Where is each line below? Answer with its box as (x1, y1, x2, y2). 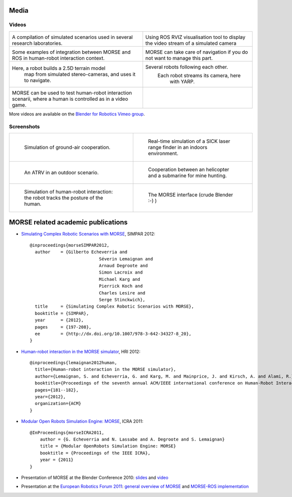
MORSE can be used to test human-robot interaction (12, 89, 132, 96)
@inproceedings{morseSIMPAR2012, (30, 242, 109, 248)
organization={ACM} (35, 401, 81, 406)
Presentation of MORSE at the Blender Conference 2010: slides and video (21, 475, 169, 480)
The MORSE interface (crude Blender (147, 191, 233, 198)
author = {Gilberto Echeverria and (35, 249, 128, 255)
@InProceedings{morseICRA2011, (30, 430, 105, 435)
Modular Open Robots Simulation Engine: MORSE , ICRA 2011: (21, 419, 144, 424)
